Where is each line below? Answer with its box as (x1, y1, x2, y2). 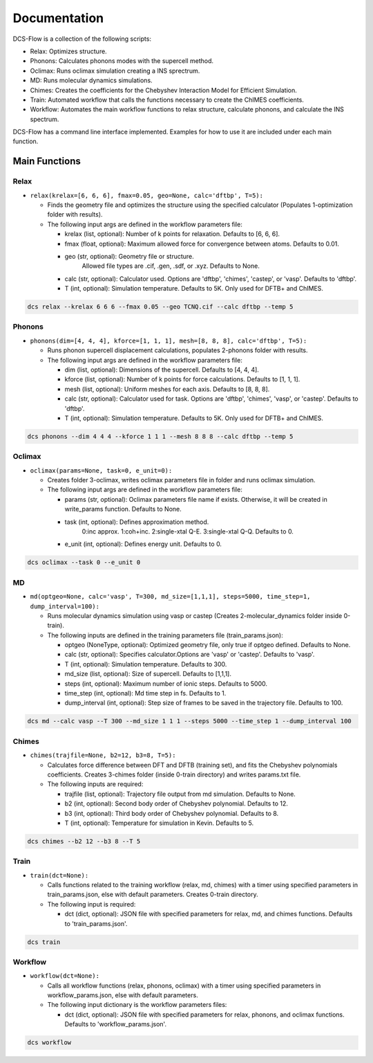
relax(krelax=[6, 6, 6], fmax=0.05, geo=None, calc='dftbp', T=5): (30, 191, 264, 199)
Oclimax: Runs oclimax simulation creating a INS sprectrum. (30, 66, 200, 75)
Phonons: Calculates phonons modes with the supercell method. (30, 57, 214, 65)
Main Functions (12, 156, 81, 167)
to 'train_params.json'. (64, 919, 128, 927)
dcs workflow (27, 1039, 72, 1046)
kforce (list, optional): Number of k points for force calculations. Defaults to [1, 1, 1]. (64, 375, 300, 383)
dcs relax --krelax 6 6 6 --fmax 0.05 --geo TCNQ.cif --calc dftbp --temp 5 (27, 303, 294, 311)
